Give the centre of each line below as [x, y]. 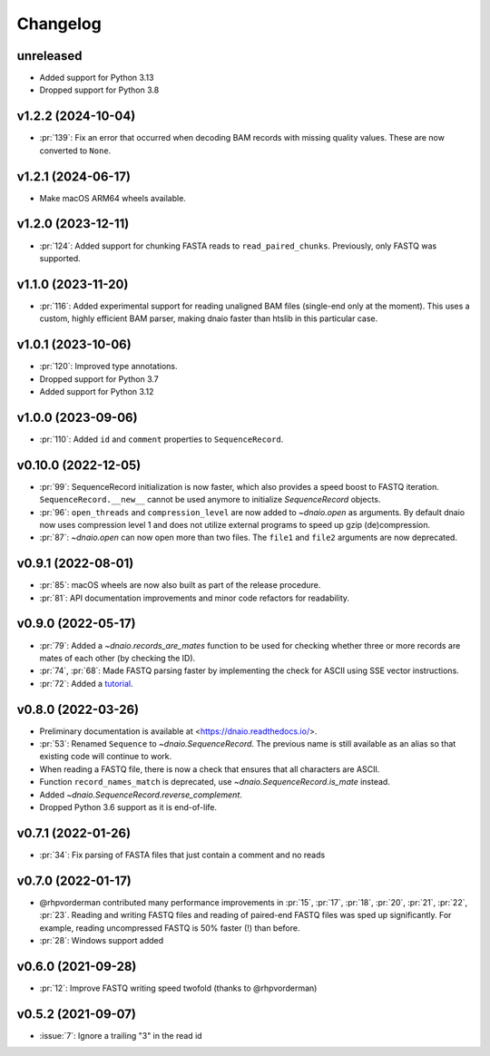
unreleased [49, 56]
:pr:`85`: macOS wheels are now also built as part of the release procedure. [180, 585]
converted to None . [75, 151]
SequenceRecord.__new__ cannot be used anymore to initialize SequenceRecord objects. [210, 500]
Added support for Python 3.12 [97, 391]
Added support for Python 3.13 [97, 78]
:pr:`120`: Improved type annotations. [108, 367]
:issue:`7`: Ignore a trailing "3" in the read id [121, 1035]
